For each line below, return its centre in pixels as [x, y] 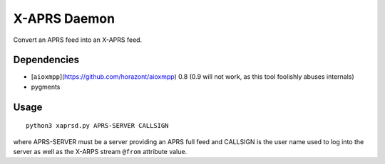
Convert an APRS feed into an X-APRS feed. [78, 40]
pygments [46, 87]
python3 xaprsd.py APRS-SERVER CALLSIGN [97, 126]
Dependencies [46, 60]
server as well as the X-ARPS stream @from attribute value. [100, 152]
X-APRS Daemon [64, 18]
